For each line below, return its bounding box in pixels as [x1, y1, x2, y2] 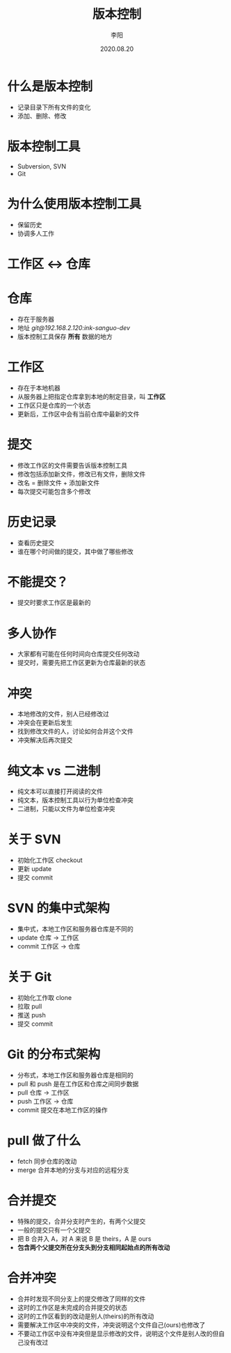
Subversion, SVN [17, 162, 66, 171]
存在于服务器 [17, 315, 54, 323]
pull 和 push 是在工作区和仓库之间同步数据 [17, 1080, 139, 1088]
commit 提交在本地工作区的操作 [17, 1106, 108, 1114]
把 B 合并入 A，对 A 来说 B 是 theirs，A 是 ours [17, 1234, 152, 1243]
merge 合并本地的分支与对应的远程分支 [17, 1166, 129, 1174]
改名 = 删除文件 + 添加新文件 [17, 478, 100, 487]
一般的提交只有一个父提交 [17, 1226, 91, 1234]
